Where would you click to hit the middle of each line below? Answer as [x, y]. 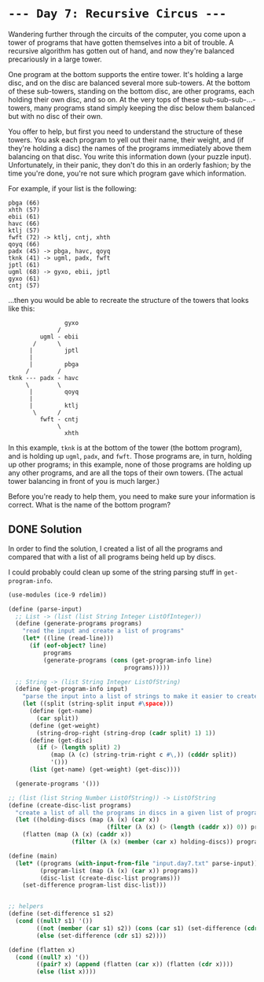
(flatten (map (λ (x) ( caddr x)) [77, 835]
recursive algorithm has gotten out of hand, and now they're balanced [121, 50]
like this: [22, 308]
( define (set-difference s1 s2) [61, 914]
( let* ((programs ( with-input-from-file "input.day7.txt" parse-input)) [137, 863]
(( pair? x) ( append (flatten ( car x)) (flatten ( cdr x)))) [135, 965]
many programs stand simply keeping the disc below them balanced [145, 108]
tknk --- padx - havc [44, 378]
